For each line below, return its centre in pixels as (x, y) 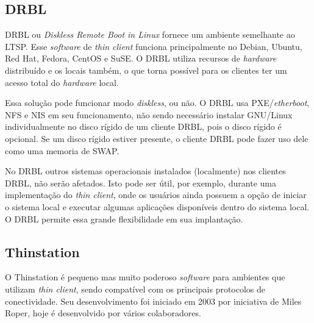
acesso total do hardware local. (62, 82)
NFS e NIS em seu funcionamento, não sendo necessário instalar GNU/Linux (149, 114)
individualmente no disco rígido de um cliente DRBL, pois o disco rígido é (143, 126)
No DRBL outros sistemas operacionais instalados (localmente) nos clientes (145, 171)
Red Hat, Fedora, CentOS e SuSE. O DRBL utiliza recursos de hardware (141, 58)
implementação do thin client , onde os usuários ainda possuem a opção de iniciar (156, 195)
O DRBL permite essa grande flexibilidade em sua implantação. (124, 218)
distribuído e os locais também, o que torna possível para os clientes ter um (146, 70)
